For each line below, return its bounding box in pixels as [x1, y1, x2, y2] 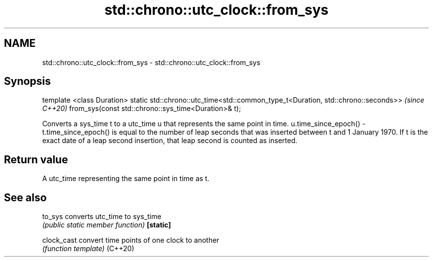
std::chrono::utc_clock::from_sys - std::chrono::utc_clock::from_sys [42, 58, 260, 67]
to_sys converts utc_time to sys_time [42, 212, 162, 221]
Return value [4, 153, 68, 166]
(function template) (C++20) [42, 244, 134, 253]
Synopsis [4, 75, 51, 88]
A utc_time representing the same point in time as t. [42, 174, 210, 183]
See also [4, 191, 47, 204]
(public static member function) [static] [42, 221, 171, 229]
